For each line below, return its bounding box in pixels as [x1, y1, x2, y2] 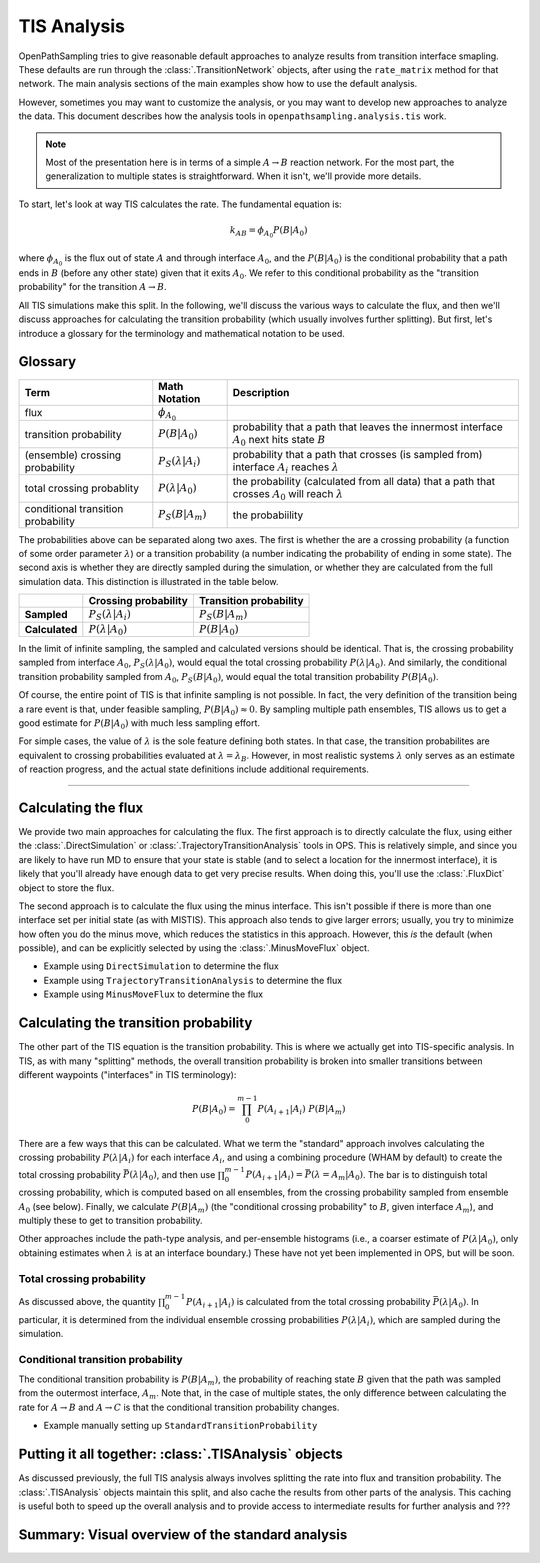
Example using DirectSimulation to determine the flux [43, 960, 279, 972]
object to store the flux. [18, 881, 115, 894]
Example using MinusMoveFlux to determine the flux [43, 988, 264, 1000]
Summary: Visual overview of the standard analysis [18, 1526, 348, 1543]
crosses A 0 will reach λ [232, 487, 344, 503]
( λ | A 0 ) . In [438, 1295, 480, 1310]
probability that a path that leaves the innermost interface [232, 420, 504, 434]
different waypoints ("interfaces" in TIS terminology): [18, 1068, 237, 1080]
